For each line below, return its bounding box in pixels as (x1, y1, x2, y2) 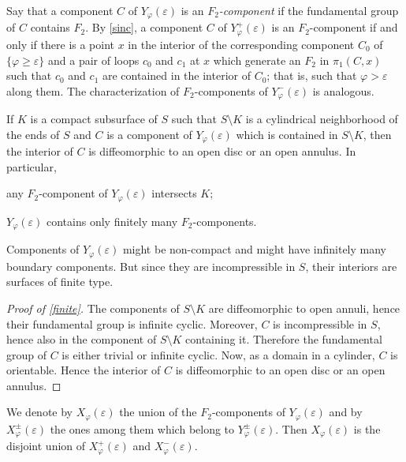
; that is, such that (266, 67, 357, 84)
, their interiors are (305, 257, 397, 274)
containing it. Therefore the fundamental (185, 331, 382, 347)
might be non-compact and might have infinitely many (122, 241, 386, 257)
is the (353, 420, 381, 437)
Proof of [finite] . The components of (6, 299, 180, 316)
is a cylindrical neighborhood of (245, 111, 398, 127)
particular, (6, 158, 57, 175)
